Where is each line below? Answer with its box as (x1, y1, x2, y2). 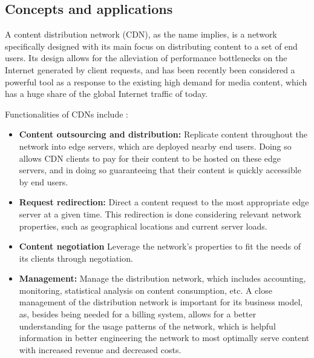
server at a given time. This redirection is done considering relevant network (19, 207, 301, 220)
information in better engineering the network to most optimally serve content (19, 331, 310, 344)
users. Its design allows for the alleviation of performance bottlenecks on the (5, 51, 287, 64)
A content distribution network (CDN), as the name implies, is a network (5, 28, 277, 41)
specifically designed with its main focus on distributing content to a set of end (5, 39, 298, 52)
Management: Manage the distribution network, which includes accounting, (19, 272, 306, 285)
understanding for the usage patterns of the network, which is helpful (19, 319, 276, 332)
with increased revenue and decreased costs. (19, 343, 182, 356)
